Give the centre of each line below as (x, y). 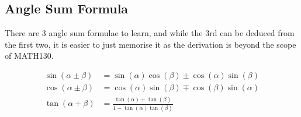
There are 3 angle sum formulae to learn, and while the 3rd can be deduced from (150, 33)
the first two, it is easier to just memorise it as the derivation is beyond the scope (150, 44)
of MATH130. (29, 56)
